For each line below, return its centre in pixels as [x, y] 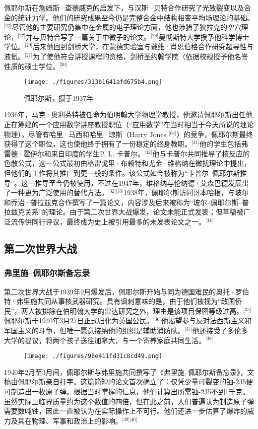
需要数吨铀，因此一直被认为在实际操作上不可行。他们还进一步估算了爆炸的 [126, 411]
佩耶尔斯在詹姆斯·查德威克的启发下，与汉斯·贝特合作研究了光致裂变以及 [124, 7]
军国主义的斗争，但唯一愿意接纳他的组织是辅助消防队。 [94, 330]
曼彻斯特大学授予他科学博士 [204, 36]
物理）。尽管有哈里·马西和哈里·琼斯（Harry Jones [85, 134]
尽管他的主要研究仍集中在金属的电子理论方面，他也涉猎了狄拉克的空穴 [127, 27]
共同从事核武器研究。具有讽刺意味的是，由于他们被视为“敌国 [136, 301]
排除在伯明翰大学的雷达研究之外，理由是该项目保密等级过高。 [143, 311]
